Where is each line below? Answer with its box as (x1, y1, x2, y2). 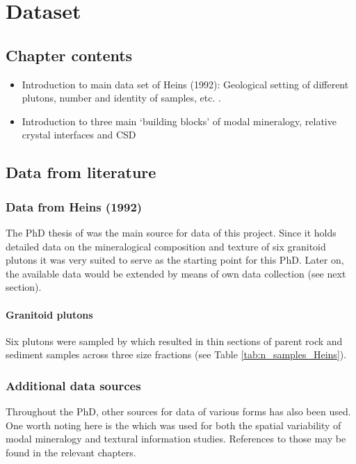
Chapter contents (6, 44, 133, 65)
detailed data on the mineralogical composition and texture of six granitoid (6, 239, 326, 253)
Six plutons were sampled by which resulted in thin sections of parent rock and (6, 333, 343, 348)
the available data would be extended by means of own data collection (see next (6, 266, 346, 280)
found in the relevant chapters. (6, 445, 136, 459)
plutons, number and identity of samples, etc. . (22, 90, 221, 105)
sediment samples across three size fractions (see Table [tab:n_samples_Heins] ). (6, 347, 347, 362)
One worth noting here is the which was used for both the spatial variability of (6, 417, 341, 432)
